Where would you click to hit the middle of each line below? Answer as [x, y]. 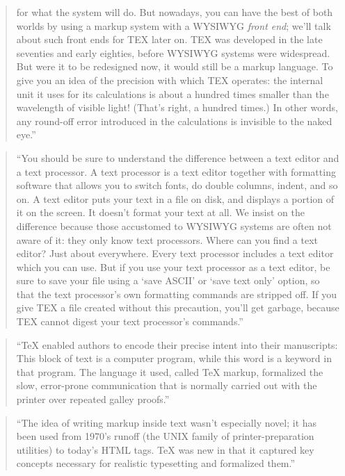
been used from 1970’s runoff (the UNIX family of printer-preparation [165, 436]
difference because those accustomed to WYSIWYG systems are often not [174, 225]
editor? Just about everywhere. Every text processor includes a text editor [175, 253]
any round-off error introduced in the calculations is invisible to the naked [174, 121]
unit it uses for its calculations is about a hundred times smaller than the [172, 93]
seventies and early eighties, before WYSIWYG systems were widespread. [173, 52]
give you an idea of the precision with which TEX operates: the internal [170, 80]
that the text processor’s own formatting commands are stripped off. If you [177, 294]
